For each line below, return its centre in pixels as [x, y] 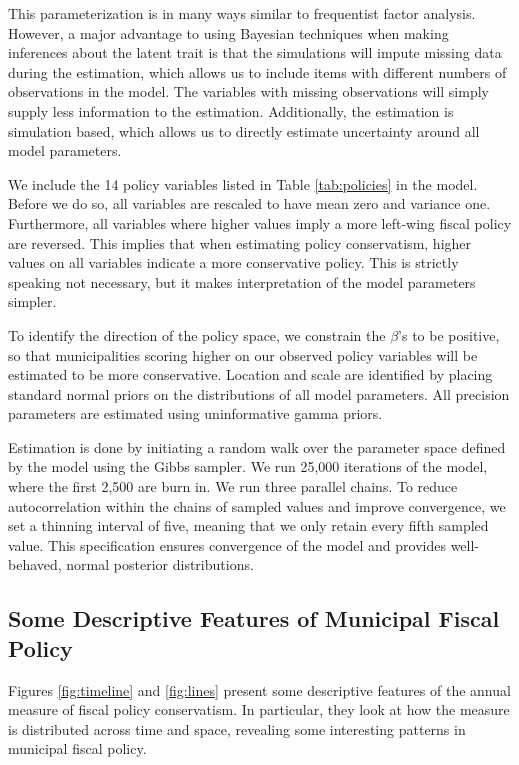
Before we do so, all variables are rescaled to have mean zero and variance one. [249, 203]
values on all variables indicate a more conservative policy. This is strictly [233, 262]
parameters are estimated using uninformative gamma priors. [195, 413]
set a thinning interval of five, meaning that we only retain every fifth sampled [248, 525]
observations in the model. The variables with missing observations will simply [248, 91]
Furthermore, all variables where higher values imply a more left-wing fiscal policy [260, 222]
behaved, [35, 564]
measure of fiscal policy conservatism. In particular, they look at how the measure [259, 709]
